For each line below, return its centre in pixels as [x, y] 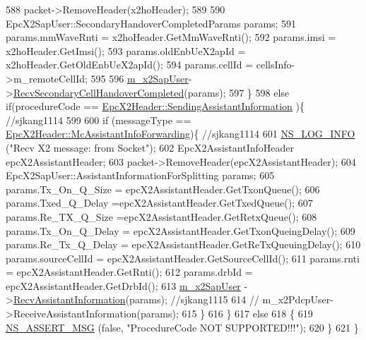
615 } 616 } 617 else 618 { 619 [247, 314]
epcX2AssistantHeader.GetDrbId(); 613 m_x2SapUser [123, 285]
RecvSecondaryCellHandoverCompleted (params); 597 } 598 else [151, 92]
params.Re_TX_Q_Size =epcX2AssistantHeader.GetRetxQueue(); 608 [161, 216]
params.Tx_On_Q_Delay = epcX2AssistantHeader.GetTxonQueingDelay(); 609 [181, 230]
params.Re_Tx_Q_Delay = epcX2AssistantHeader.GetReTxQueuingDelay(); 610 [183, 244]
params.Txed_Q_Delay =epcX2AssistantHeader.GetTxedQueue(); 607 [159, 203]
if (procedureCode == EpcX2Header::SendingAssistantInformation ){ [155, 106]
